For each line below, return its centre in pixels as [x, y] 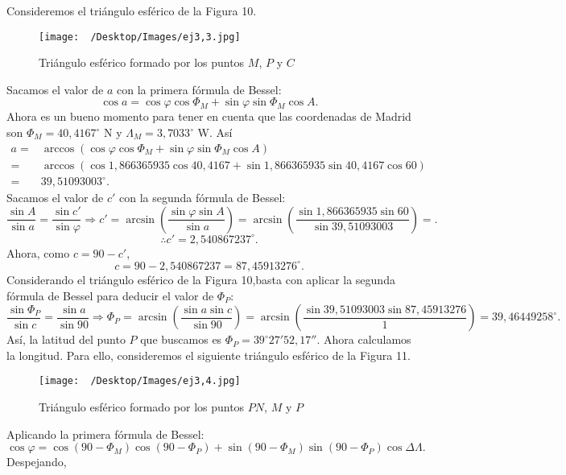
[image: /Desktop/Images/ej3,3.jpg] [140, 37]
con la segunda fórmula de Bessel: [202, 198]
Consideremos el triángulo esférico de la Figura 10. [132, 10]
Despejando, [37, 462]
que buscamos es [181, 339]
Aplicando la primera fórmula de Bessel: [105, 434]
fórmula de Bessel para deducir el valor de [110, 295]
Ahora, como [38, 252]
